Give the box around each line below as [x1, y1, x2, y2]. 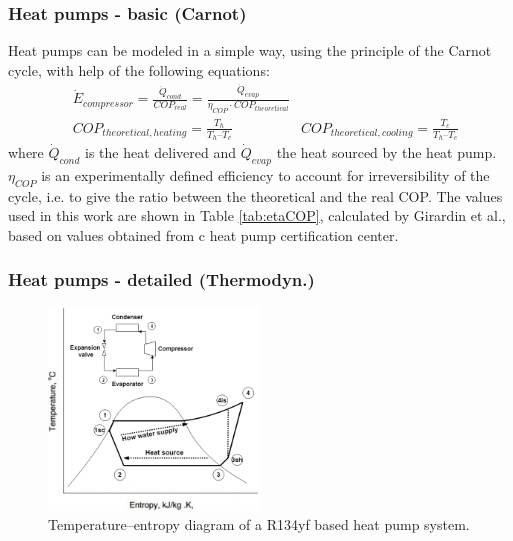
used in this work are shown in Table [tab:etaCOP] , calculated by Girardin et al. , [8, 205, 506, 226]
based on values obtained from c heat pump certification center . [8, 224, 399, 245]
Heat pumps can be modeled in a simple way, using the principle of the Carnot [8, 40, 492, 61]
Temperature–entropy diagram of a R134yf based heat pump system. [48, 514, 470, 535]
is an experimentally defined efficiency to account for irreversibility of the [41, 164, 490, 185]
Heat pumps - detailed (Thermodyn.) [8, 267, 315, 292]
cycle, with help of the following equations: [8, 59, 270, 80]
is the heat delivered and [85, 142, 237, 163]
